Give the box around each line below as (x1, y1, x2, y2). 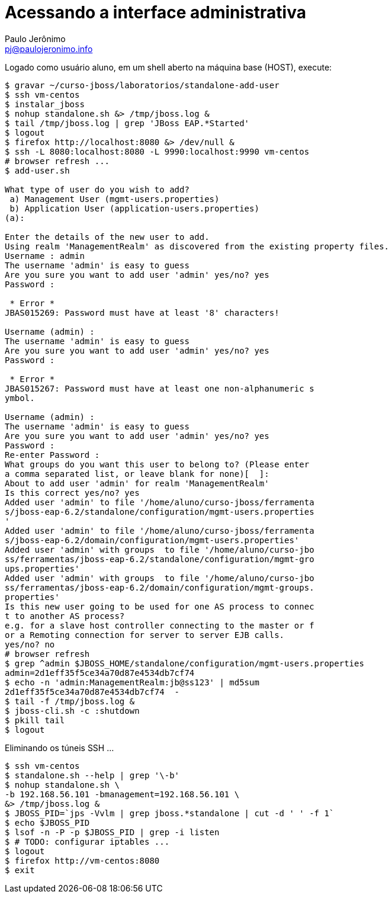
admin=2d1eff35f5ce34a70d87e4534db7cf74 (5, 668, 195, 678)
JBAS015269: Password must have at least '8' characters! (5, 307, 279, 317)
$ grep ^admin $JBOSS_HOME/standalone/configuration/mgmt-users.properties (5, 658, 364, 668)
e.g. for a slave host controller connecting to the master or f (5, 620, 314, 630)
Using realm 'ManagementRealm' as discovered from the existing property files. (5, 241, 390, 251)
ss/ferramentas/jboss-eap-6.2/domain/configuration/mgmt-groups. (5, 582, 314, 592)
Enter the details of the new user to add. (5, 232, 210, 242)
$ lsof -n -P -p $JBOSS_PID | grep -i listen (5, 827, 220, 837)
